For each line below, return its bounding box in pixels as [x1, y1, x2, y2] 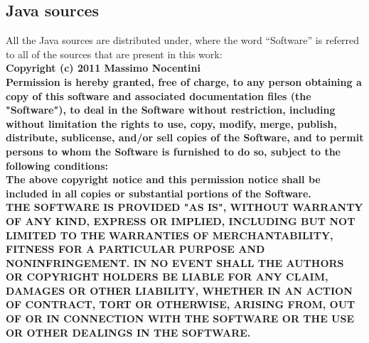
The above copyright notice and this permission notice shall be [6, 172, 321, 187]
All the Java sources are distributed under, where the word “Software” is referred [6, 33, 360, 48]
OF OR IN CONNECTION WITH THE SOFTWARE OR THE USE [6, 311, 354, 326]
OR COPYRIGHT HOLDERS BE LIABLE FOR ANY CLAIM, [6, 269, 328, 284]
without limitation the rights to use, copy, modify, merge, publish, [6, 116, 337, 131]
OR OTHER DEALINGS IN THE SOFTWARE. [6, 325, 251, 339]
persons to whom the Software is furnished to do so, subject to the [6, 143, 341, 158]
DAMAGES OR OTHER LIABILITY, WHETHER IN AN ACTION [6, 283, 353, 298]
